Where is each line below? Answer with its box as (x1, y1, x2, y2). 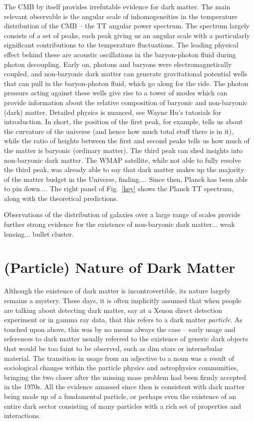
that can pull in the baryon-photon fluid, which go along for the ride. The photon (4, 78, 249, 88)
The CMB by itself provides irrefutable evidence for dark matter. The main (4, 1, 231, 11)
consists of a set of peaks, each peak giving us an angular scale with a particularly (4, 30, 250, 40)
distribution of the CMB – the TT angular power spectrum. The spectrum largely (4, 21, 250, 31)
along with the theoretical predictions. (4, 193, 118, 203)
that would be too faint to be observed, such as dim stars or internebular (4, 343, 223, 353)
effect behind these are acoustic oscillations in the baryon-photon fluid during (4, 49, 236, 59)
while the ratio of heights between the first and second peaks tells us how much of (4, 135, 250, 146)
